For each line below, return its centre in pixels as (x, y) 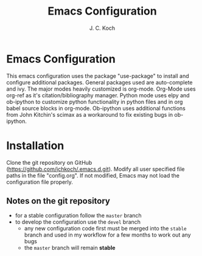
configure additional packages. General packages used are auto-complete (99, 82)
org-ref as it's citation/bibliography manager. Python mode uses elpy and (98, 95)
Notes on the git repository (58, 201)
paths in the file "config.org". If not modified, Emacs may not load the (93, 175)
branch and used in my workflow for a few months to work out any (107, 235)
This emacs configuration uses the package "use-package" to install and (98, 76)
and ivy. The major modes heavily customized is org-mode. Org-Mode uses (101, 89)
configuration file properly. (40, 182)
